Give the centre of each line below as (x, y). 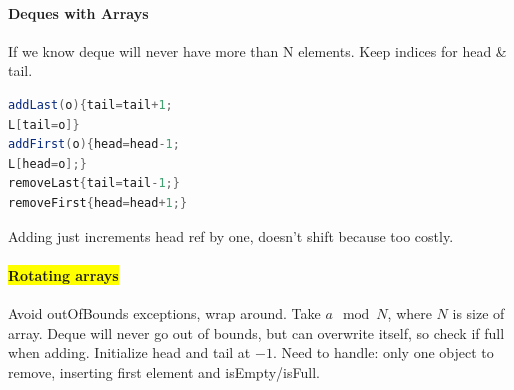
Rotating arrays (63, 274)
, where (409, 312)
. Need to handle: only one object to (383, 352)
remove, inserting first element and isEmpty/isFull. (164, 371)
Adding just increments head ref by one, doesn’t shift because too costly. (231, 235)
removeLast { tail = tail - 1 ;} (94, 183)
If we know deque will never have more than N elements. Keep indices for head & (257, 50)
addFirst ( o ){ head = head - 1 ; (94, 144)
